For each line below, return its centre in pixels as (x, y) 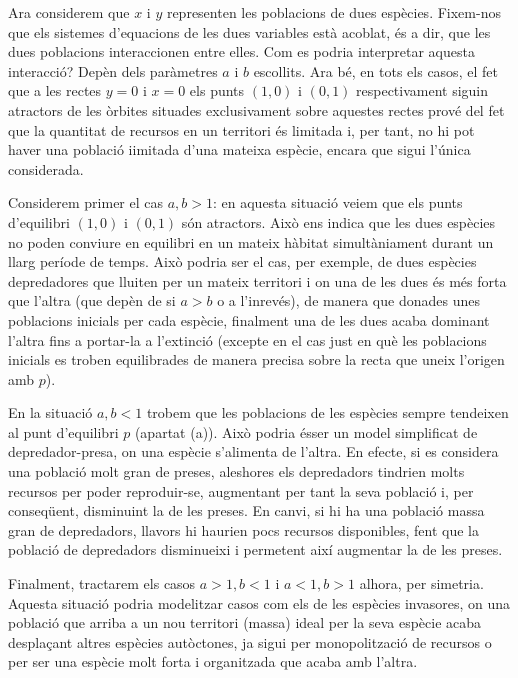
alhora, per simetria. (421, 583)
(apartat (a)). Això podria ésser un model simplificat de (306, 431)
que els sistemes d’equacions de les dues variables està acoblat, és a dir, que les (249, 31)
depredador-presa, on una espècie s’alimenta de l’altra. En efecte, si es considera (253, 451)
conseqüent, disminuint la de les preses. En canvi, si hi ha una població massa (246, 510)
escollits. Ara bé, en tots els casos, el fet (375, 70)
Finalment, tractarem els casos (102, 583)
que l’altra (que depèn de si (92, 300)
